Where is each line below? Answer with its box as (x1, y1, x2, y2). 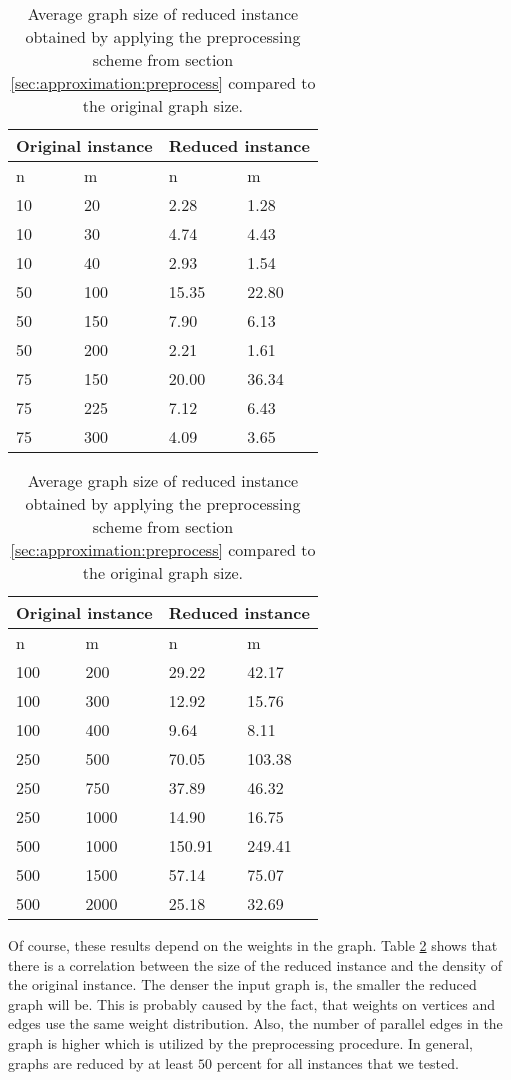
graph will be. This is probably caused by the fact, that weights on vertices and (8, 993, 496, 1014)
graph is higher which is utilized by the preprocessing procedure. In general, (8, 1032, 473, 1053)
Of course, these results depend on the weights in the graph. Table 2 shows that (8, 935, 498, 955)
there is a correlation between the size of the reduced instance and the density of (8, 954, 502, 975)
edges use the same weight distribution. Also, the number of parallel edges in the (8, 1013, 503, 1034)
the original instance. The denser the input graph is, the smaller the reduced (8, 974, 477, 995)
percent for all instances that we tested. (216, 1052, 459, 1073)
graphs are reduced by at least (8, 1052, 194, 1073)
